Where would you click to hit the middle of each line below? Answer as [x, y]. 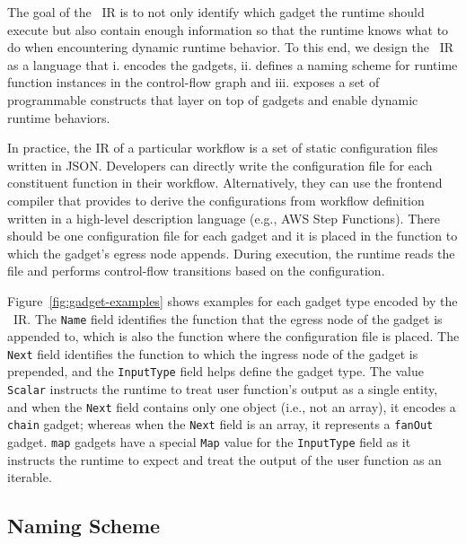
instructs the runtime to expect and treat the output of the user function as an [224, 459]
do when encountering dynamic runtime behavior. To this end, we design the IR [231, 47]
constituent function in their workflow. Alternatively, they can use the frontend [225, 183]
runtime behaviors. [59, 117]
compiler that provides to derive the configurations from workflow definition [216, 200]
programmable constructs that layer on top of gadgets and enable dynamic [213, 99]
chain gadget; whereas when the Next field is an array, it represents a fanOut [220, 424]
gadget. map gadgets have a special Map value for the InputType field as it [209, 442]
